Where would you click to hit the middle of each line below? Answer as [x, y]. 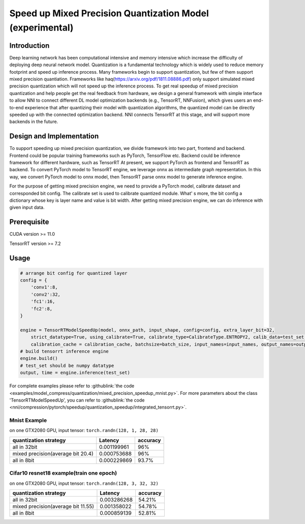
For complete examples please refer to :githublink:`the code [72, 386]
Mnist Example [28, 420]
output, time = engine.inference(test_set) [75, 373]
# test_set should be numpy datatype [67, 365]
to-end [17, 107]
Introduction [29, 45]
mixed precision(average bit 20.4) [53, 453]
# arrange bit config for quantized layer [74, 273]
